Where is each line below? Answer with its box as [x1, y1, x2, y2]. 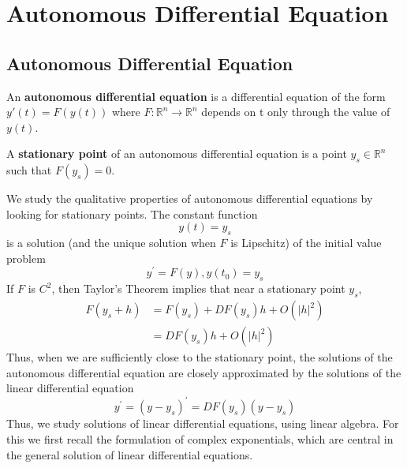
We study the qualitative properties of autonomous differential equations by [6, 190, 373, 207]
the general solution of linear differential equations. [6, 446, 253, 462]
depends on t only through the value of [201, 103, 390, 120]
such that [6, 162, 52, 178]
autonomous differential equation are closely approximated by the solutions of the [6, 364, 401, 380]
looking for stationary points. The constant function [6, 205, 258, 222]
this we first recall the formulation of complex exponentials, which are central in [6, 430, 394, 447]
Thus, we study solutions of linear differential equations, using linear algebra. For [6, 415, 399, 432]
